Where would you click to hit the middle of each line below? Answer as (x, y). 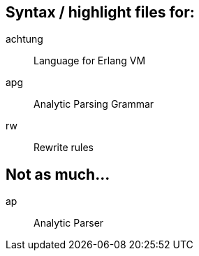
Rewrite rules (64, 148)
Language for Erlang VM (90, 61)
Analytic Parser (69, 223)
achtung (24, 39)
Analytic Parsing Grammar (94, 104)
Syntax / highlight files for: (100, 12)
